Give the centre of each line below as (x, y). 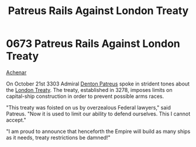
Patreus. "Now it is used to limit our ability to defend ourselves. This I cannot (98, 114)
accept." (16, 120)
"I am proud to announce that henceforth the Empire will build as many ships (98, 131)
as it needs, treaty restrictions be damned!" (58, 137)
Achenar (16, 72)
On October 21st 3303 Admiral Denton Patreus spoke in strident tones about (98, 84)
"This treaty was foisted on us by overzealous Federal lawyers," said (88, 107)
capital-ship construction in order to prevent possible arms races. (85, 96)
